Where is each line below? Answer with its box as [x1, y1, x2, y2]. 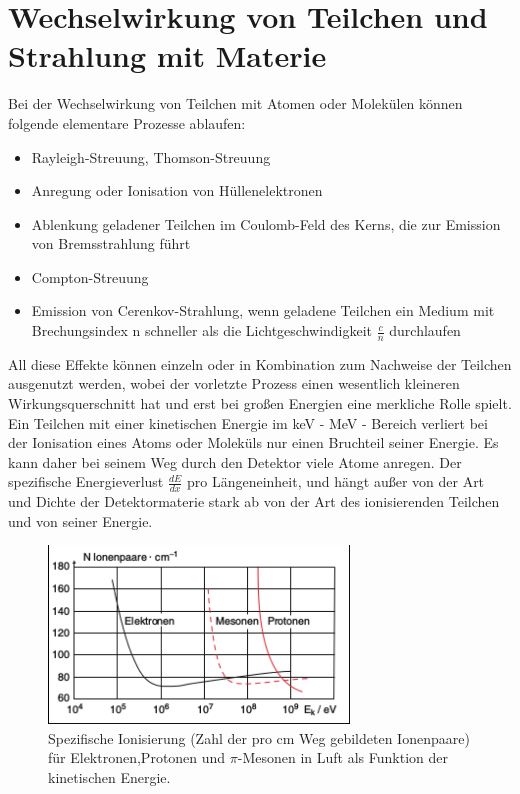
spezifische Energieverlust [8, 471, 164, 492]
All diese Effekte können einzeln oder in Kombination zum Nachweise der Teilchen [8, 353, 512, 374]
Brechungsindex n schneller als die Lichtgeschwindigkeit [31, 320, 373, 341]
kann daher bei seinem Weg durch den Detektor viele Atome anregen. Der [8, 451, 462, 472]
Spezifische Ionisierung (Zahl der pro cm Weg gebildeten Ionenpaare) [48, 727, 470, 748]
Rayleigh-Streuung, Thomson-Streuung [31, 146, 271, 167]
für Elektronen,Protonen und [48, 747, 226, 768]
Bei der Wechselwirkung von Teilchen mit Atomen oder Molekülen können [8, 93, 463, 114]
